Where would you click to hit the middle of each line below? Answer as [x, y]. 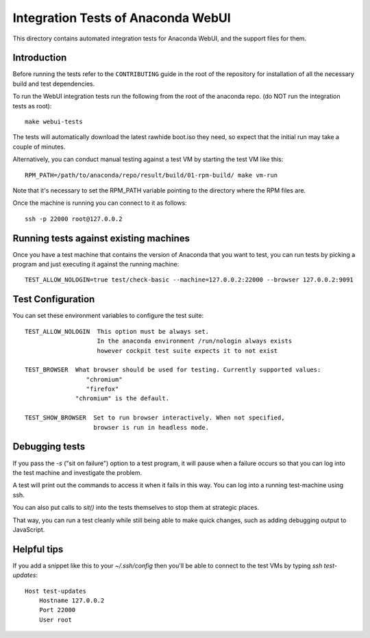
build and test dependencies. [54, 84]
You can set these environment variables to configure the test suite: [108, 316]
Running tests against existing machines [101, 238]
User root [55, 619]
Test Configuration [54, 299]
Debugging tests [49, 446]
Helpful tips [38, 549]
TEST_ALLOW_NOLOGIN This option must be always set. [117, 331]
